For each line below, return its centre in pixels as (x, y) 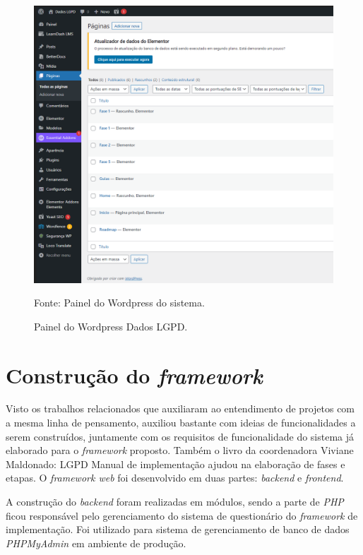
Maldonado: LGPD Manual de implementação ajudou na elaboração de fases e (175, 464)
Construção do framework (134, 375)
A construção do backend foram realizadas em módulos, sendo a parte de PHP (175, 501)
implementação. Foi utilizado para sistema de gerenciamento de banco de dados (178, 529)
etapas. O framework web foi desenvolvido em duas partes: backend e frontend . (175, 478)
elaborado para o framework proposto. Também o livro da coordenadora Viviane (180, 450)
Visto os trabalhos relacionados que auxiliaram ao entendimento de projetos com (180, 408)
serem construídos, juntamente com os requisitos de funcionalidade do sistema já (180, 436)
